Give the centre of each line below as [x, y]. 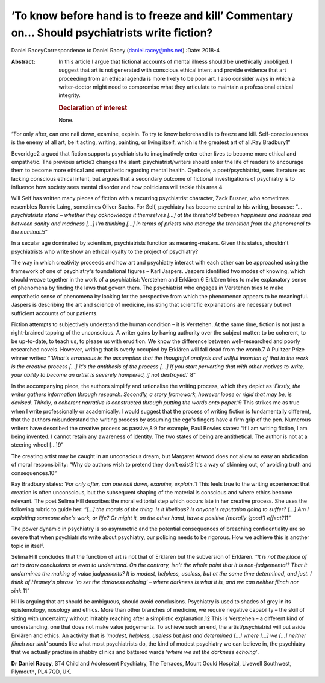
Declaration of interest [93, 108]
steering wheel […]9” [37, 445]
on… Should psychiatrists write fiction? [112, 33]
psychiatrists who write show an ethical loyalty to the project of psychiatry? [105, 251]
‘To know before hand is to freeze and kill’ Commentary [152, 16]
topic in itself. [28, 546]
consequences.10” [34, 473]
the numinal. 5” [29, 232]
